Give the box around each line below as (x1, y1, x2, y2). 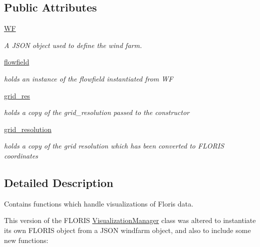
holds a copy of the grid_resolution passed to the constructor (4, 107, 190, 117)
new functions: (4, 234, 49, 245)
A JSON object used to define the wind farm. (4, 39, 142, 50)
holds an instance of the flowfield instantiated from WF (4, 73, 173, 83)
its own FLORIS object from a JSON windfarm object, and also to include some (4, 224, 251, 235)
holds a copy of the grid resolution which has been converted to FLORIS (4, 140, 224, 151)
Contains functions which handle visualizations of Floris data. (4, 198, 193, 208)
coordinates (4, 150, 38, 160)
